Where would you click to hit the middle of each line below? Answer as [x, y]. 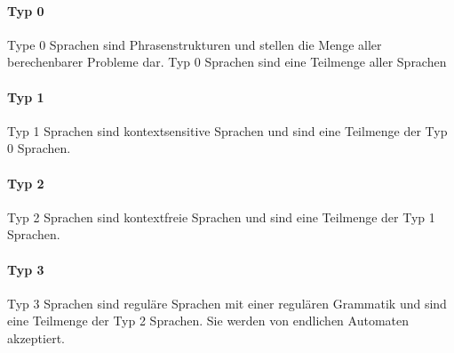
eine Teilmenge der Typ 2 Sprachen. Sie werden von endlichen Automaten [208, 321]
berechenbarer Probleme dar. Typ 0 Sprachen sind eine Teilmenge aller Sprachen [227, 62]
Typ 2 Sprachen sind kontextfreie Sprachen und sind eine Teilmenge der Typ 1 [221, 217]
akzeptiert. [36, 337]
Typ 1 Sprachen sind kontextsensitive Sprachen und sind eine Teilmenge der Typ [227, 130]
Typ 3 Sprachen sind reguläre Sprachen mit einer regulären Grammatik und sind [227, 303]
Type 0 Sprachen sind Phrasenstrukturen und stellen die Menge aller [195, 44]
